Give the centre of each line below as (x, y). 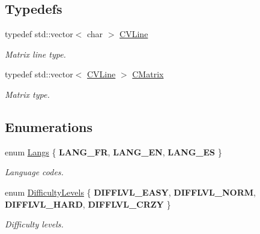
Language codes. (34, 172)
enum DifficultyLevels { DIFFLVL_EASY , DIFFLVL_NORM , (130, 192)
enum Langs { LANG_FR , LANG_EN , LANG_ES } (113, 151)
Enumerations (49, 126)
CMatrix (148, 74)
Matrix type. (27, 94)
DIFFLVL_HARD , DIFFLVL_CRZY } (88, 204)
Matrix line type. (35, 54)
